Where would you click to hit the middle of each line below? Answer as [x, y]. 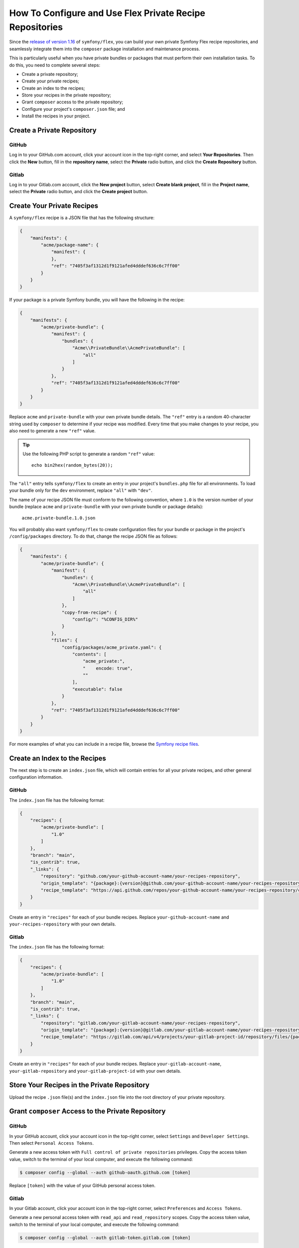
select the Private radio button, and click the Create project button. [78, 192]
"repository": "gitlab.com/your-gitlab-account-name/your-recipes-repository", [141, 1023]
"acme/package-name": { [70, 245]
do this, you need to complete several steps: [55, 65]
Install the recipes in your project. [56, 116]
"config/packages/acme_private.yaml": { [112, 647]
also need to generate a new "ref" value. [52, 431]
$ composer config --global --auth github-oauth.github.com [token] [105, 1172]
